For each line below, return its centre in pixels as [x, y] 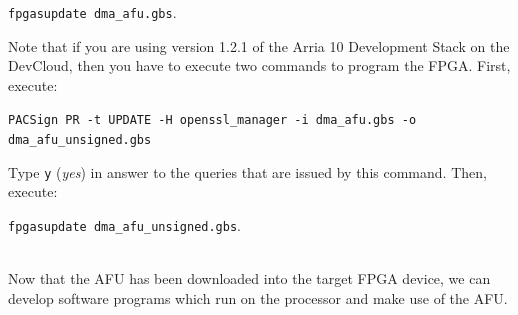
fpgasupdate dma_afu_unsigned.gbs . [124, 225]
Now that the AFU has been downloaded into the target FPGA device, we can [249, 278]
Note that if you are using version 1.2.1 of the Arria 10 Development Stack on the [259, 45]
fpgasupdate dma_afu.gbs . [92, 12]
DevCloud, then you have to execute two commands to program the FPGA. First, [259, 65]
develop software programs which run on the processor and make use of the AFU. [258, 297]
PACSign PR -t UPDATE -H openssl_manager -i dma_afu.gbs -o [212, 120]
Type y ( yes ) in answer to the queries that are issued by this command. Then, [247, 171]
